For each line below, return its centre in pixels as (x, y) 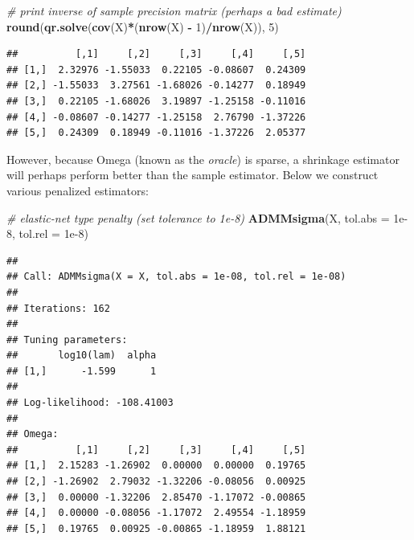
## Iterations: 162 (58, 308)
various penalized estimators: (78, 190)
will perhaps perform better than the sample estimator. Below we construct (193, 175)
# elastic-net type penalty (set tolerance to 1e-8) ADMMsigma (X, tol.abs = (198, 217)
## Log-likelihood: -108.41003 (90, 403)
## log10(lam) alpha (82, 356)
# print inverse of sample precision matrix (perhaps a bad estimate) (174, 10)
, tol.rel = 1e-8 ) (50, 233)
